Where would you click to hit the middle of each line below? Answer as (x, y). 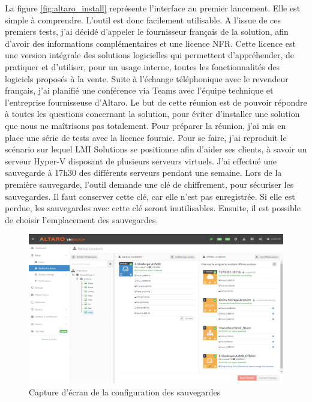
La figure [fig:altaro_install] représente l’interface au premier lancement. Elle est (153, 8)
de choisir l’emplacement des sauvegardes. (82, 219)
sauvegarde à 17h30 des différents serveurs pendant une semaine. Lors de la (143, 172)
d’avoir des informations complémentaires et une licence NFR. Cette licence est (150, 43)
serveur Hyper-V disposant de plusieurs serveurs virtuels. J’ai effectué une (141, 160)
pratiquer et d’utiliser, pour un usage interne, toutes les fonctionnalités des (142, 66)
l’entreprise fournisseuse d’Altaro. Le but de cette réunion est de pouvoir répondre (156, 102)
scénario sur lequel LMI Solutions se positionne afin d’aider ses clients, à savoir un (156, 149)
